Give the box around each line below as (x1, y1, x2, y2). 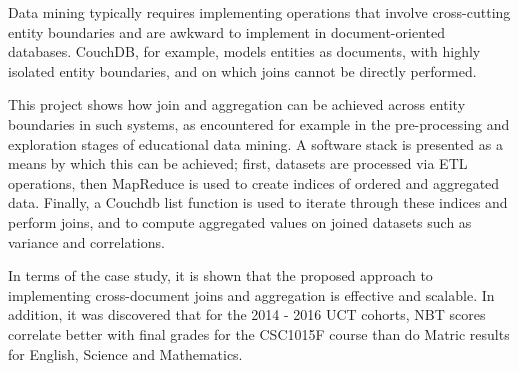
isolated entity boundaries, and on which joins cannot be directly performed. (8, 60, 477, 81)
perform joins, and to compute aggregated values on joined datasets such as (8, 211, 472, 232)
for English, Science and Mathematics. (8, 343, 243, 364)
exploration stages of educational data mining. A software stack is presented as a (8, 133, 503, 154)
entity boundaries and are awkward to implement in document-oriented (8, 21, 445, 42)
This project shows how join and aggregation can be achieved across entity (8, 94, 466, 115)
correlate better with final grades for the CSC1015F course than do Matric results (8, 323, 510, 344)
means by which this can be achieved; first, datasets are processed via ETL (8, 153, 468, 174)
